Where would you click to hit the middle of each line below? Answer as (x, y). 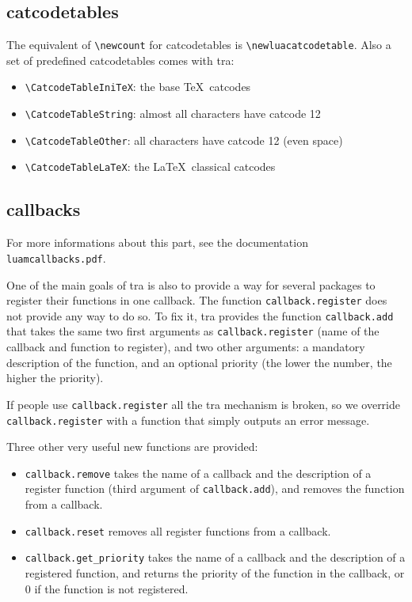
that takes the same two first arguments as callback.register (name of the (193, 331)
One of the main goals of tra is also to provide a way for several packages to (191, 284)
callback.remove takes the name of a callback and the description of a (198, 473)
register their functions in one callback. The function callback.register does (197, 300)
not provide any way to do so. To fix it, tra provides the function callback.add (200, 315)
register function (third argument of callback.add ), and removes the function (215, 488)
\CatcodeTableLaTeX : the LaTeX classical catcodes (150, 167)
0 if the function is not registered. (107, 588)
